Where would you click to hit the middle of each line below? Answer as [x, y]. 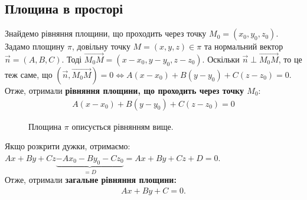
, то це [290, 59]
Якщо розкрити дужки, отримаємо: [68, 146]
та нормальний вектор [244, 46]
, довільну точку [101, 46]
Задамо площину [35, 46]
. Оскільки [221, 59]
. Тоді [72, 59]
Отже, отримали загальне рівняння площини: [91, 180]
